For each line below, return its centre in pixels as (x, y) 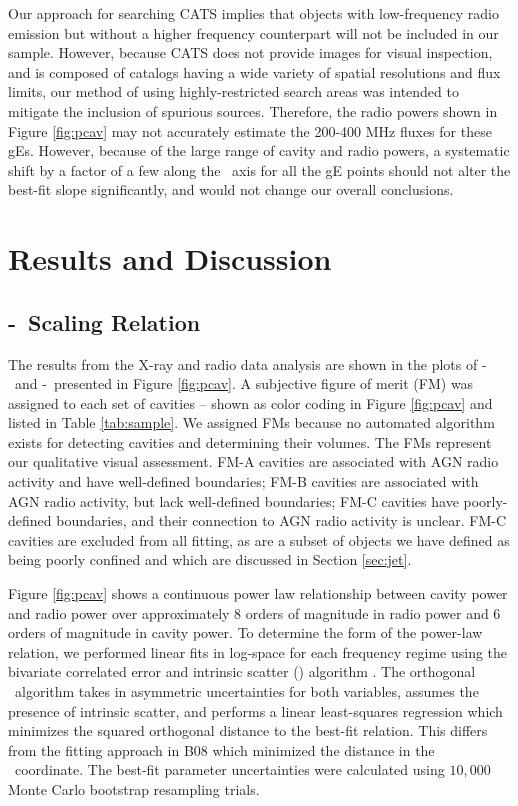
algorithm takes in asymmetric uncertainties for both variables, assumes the (246, 691)
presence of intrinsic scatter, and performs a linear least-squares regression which (255, 710)
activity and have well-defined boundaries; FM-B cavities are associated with (243, 481)
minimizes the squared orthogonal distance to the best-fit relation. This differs (248, 730)
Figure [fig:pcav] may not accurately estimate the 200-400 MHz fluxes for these (250, 130)
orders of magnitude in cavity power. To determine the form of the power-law (245, 632)
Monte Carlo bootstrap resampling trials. (134, 788)
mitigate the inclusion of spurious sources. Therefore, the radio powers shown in (253, 110)
